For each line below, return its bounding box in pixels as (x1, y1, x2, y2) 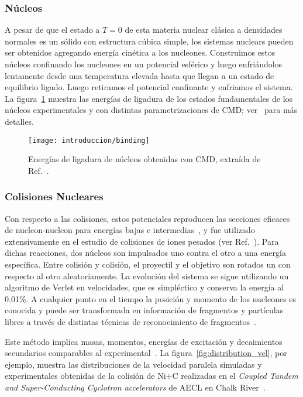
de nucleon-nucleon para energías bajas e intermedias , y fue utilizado (5, 224, 255, 236)
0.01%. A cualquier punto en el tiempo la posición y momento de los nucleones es (5, 292, 297, 304)
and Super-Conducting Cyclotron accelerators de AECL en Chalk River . (5, 381, 266, 393)
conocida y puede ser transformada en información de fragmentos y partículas (5, 304, 284, 316)
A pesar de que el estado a (5, 23, 100, 36)
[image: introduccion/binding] (28, 136, 150, 145)
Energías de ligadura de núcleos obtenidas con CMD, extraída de (28, 153, 261, 165)
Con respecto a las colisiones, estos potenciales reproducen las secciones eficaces (5, 212, 290, 224)
